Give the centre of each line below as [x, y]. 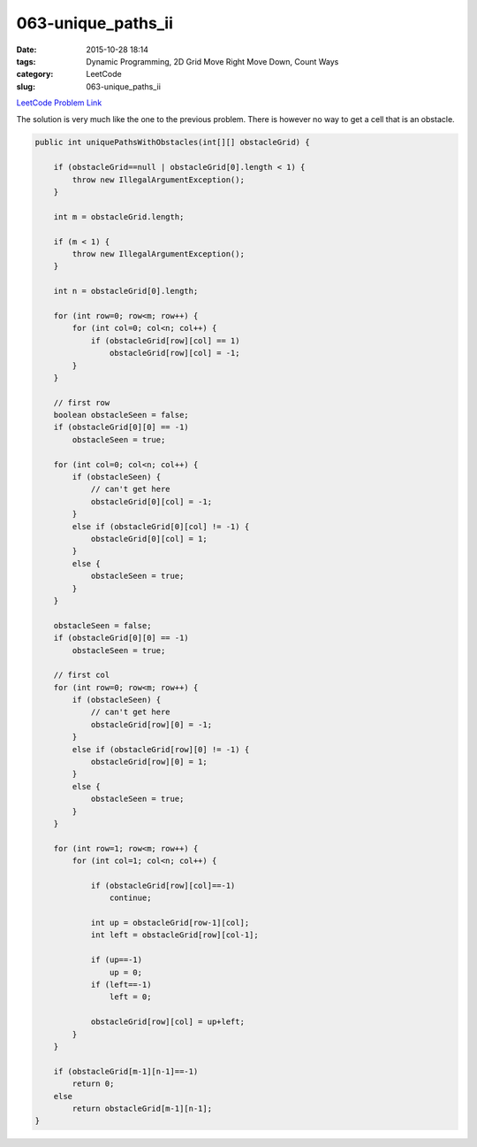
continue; [130, 898]
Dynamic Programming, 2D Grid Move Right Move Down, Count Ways [212, 61]
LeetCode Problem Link [59, 103]
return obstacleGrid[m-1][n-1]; [142, 1108]
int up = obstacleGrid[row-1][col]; [170, 923]
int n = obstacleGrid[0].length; [126, 291]
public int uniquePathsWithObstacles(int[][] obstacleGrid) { [172, 142]
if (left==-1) [121, 985]
